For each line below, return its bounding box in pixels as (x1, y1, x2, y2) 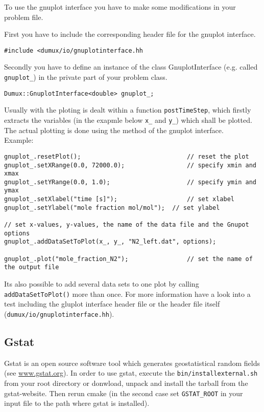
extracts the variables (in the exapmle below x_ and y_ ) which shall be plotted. (4, 115, 252, 125)
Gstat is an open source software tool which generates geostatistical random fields (4, 357, 260, 368)
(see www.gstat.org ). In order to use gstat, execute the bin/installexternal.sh (4, 367, 258, 378)
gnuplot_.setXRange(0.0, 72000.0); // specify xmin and (4, 161, 256, 169)
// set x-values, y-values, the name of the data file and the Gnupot (4, 221, 249, 229)
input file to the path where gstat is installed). (4, 398, 150, 408)
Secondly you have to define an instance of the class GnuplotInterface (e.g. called (4, 61, 258, 72)
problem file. (4, 11, 43, 22)
